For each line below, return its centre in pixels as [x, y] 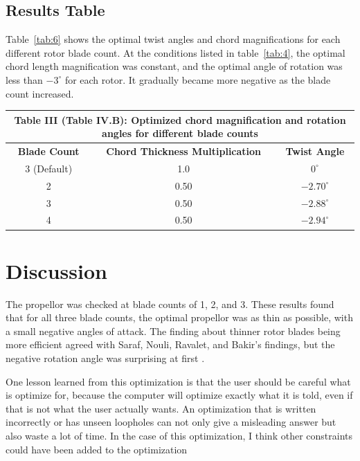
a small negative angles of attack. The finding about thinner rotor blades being [173, 331]
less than [24, 79]
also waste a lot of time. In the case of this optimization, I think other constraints [179, 436]
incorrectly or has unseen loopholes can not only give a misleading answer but [171, 422]
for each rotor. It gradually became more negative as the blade [198, 79]
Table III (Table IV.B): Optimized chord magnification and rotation [180, 119]
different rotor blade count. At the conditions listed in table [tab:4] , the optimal [175, 52]
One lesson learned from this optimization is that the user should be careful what [178, 381]
